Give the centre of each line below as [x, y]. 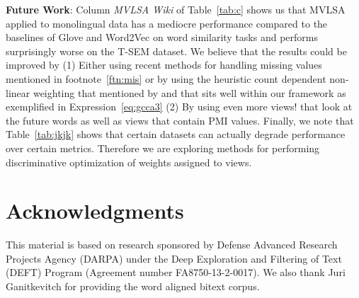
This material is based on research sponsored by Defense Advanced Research [172, 245]
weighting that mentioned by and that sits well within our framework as [189, 92]
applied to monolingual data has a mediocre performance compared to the [167, 23]
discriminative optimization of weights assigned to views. [129, 162]
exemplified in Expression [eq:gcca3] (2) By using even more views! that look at [179, 107]
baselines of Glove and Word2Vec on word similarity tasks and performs [162, 37]
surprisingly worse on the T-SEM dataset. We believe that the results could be [176, 51]
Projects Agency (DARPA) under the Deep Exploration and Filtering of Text [174, 258]
